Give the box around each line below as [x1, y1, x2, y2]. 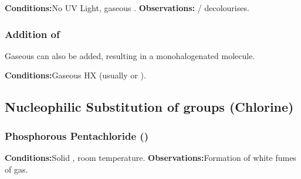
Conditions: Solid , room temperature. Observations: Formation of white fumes [5, 152, 296, 163]
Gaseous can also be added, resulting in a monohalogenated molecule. [5, 49, 255, 61]
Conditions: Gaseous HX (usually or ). [5, 69, 146, 81]
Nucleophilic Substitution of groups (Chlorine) [5, 98, 294, 116]
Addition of [5, 26, 60, 41]
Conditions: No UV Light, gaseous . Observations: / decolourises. [5, 2, 249, 13]
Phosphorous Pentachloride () [5, 128, 148, 143]
